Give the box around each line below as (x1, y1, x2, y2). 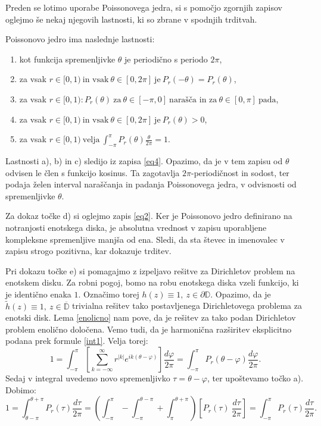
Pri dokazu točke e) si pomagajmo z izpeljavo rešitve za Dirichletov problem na (5, 264, 295, 277)
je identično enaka (5, 287, 71, 300)
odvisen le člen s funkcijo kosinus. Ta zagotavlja (5, 166, 180, 178)
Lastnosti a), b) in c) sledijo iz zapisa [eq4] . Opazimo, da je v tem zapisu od (5, 154, 283, 167)
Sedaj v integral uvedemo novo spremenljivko (5, 372, 170, 384)
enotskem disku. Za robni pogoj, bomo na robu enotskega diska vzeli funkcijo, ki (5, 276, 299, 289)
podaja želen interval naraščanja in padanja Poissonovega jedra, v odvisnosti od (5, 178, 297, 190)
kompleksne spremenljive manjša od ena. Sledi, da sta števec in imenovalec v (5, 233, 285, 245)
